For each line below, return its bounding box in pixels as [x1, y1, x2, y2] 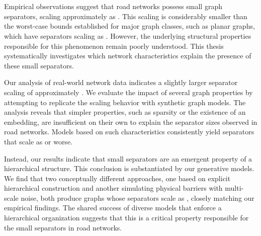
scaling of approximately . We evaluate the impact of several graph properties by [4, 87, 253, 97]
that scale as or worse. [4, 136, 72, 146]
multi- [225, 183, 244, 193]
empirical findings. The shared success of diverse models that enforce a [4, 202, 222, 213]
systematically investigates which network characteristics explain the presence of [4, 50, 251, 61]
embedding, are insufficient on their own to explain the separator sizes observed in [4, 116, 257, 127]
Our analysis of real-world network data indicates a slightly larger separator [4, 77, 238, 88]
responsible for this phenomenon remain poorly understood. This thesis [4, 40, 224, 51]
